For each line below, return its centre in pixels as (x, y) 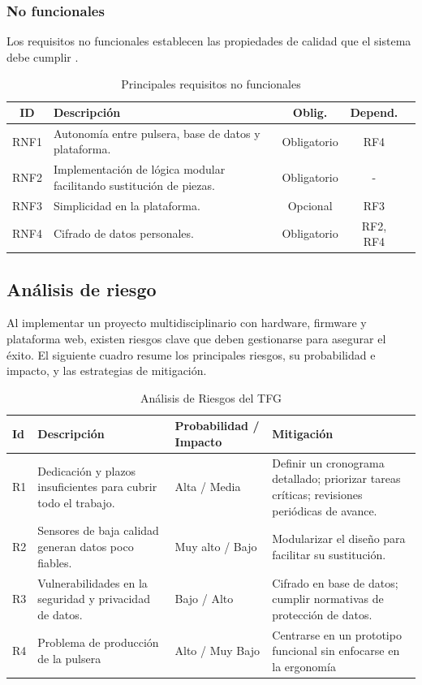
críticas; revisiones (317, 495)
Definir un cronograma (328, 462)
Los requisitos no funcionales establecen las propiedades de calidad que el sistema (209, 41)
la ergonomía (304, 666)
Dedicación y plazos (87, 470)
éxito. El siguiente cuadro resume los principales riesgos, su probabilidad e (191, 354)
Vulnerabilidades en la (93, 582)
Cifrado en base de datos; (335, 582)
